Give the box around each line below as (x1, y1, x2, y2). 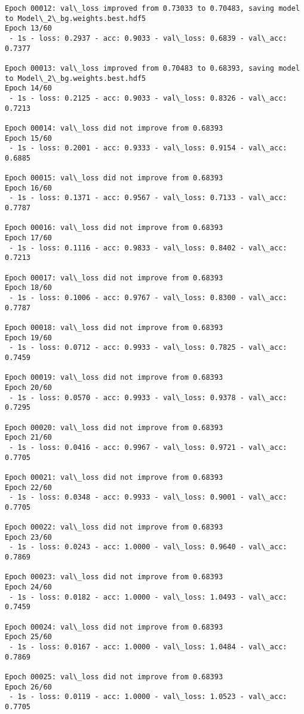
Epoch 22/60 (5, 483, 52, 492)
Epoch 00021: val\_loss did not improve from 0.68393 (5, 473, 223, 482)
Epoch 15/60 (5, 134, 52, 143)
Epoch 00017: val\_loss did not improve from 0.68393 (5, 273, 223, 282)
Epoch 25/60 (5, 633, 52, 642)
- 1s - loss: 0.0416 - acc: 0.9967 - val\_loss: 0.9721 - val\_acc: (9, 443, 287, 452)
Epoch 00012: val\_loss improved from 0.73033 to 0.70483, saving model (5, 4, 300, 13)
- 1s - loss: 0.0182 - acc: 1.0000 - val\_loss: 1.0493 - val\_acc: (9, 592, 287, 601)
